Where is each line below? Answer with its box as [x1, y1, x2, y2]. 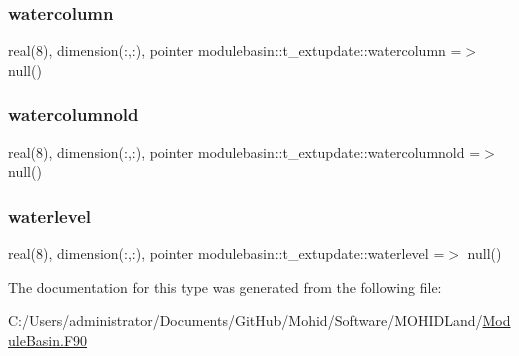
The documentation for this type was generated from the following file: [8, 276, 442, 297]
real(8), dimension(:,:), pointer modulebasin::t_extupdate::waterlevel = [8, 243, 445, 264]
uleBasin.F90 [8, 329, 88, 350]
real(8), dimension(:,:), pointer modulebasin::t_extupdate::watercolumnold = [8, 141, 481, 162]
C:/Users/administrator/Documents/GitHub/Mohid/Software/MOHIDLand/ [8, 310, 483, 331]
